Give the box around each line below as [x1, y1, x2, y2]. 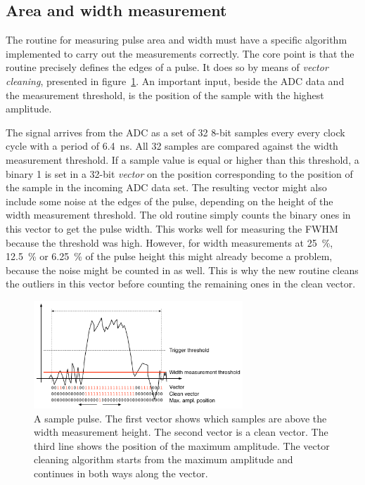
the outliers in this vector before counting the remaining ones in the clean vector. [6, 276, 356, 291]
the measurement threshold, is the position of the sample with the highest [6, 87, 324, 102]
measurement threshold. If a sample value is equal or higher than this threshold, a [6, 152, 359, 167]
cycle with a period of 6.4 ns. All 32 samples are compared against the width [6, 138, 338, 153]
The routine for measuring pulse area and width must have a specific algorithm [6, 32, 347, 47]
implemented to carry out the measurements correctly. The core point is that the [6, 46, 354, 60]
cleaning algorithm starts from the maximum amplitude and [34, 452, 293, 467]
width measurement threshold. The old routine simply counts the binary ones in [6, 207, 351, 222]
